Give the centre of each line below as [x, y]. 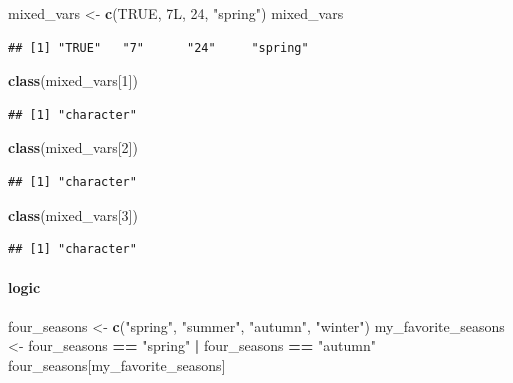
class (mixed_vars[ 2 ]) [73, 147]
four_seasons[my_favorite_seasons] [117, 364]
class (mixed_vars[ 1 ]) [73, 80]
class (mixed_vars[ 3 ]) [73, 214]
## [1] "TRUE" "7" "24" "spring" [158, 47]
